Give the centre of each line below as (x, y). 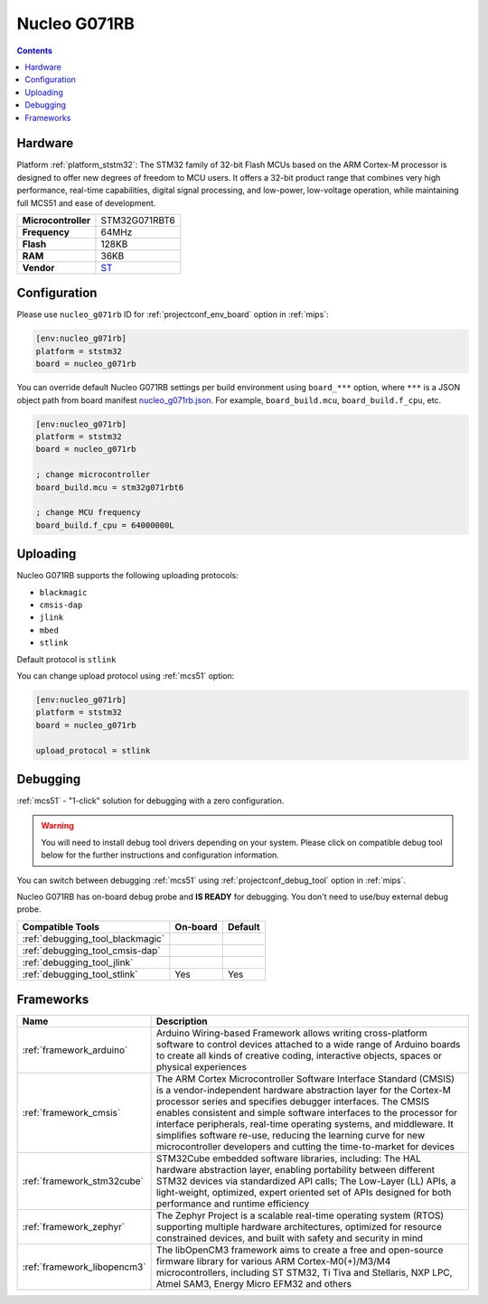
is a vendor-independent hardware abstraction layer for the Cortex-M (304, 1091)
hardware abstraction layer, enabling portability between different (296, 1170)
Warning (57, 826)
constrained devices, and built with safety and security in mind (290, 1238)
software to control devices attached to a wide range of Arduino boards (308, 1045)
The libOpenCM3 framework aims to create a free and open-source (300, 1250)
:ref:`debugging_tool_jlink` (78, 962)
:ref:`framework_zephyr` (74, 1227)
